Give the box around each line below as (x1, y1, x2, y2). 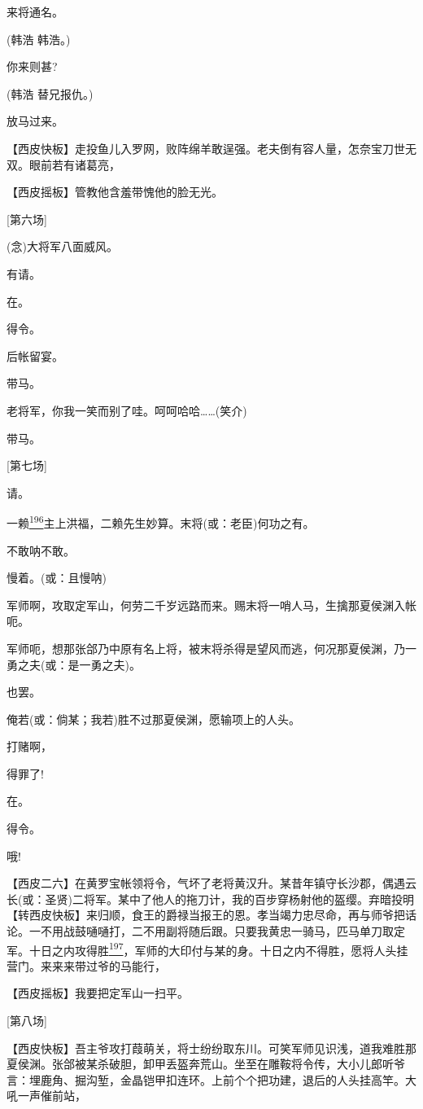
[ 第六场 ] (7, 210, 47, 227)
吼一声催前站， (7, 1087, 86, 1104)
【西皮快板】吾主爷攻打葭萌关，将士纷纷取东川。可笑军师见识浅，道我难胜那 (7, 1039, 416, 1056)
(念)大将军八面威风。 (7, 238, 118, 255)
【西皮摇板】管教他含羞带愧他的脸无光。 (7, 183, 223, 200)
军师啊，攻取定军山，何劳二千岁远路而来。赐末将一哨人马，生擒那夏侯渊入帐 (7, 596, 416, 613)
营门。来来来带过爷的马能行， (7, 957, 166, 974)
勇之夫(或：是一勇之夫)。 (7, 655, 141, 673)
